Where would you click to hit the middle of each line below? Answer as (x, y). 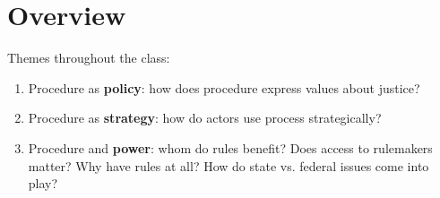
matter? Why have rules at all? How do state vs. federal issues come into (229, 165)
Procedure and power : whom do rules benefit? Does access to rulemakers (230, 147)
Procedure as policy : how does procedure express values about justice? (224, 87)
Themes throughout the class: (89, 58)
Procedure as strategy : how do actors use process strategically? (205, 118)
